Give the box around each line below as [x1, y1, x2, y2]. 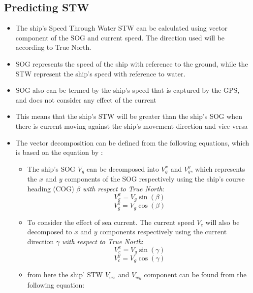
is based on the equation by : [15, 147, 103, 157]
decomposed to [27, 226, 72, 237]
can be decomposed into [87, 163, 159, 174]
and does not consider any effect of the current [15, 94, 157, 105]
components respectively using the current [99, 226, 227, 237]
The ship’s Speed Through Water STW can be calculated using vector [15, 23, 227, 33]
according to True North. [15, 42, 92, 52]
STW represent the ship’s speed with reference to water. [15, 68, 186, 78]
